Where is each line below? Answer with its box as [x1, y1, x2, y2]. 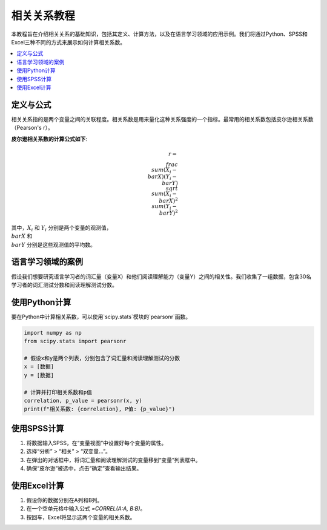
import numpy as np [24, 329, 82, 336]
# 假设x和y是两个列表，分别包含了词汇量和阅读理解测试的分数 [24, 355, 180, 362]
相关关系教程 [11, 9, 76, 22]
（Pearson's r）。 [11, 124, 54, 132]
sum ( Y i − [151, 203, 177, 211]
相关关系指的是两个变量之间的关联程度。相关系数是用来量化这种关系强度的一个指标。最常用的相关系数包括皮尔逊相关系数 [11, 115, 314, 122]
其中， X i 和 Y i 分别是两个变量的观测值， [11, 224, 112, 233]
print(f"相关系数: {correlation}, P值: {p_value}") [24, 406, 176, 412]
